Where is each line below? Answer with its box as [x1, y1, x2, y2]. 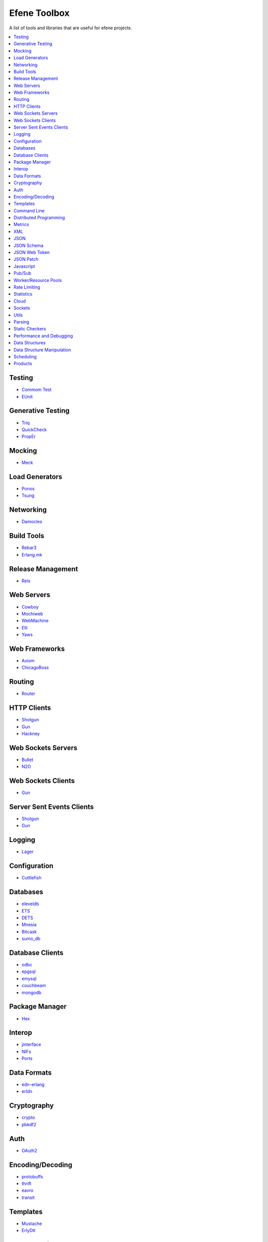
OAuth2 [21, 1148, 37, 1154]
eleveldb [21, 901, 39, 907]
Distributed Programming [13, 215, 66, 221]
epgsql [21, 969, 36, 975]
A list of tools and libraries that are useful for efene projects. [9, 25, 133, 31]
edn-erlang [21, 1082, 45, 1087]
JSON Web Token [13, 249, 50, 255]
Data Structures [13, 340, 46, 346]
